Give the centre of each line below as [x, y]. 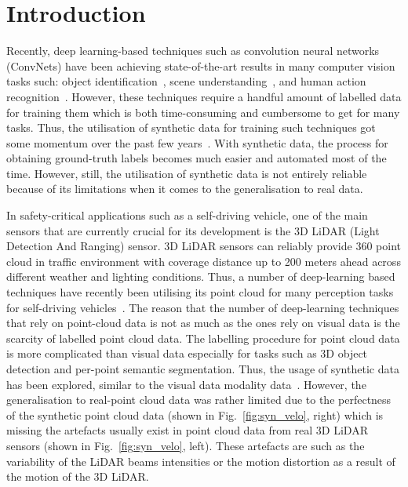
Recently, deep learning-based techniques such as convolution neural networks [193, 51]
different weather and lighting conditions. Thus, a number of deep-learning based [201, 276]
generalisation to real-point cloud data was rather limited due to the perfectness [199, 400]
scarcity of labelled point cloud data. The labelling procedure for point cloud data [203, 338]
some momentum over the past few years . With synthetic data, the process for [197, 142]
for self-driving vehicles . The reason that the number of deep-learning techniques [203, 307]
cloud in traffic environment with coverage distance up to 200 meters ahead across [204, 261]
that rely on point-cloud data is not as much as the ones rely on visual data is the [203, 323]
